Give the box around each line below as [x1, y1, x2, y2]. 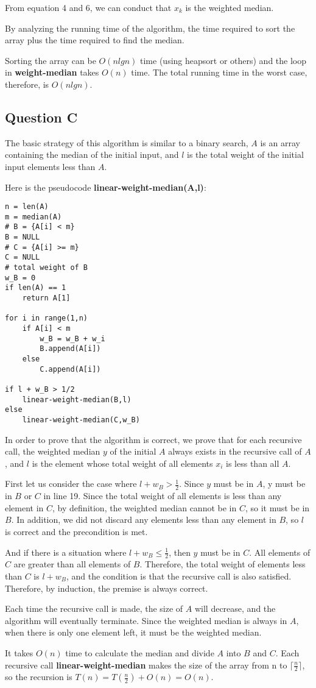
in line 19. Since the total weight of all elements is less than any [43, 489, 282, 502]
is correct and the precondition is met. [5, 525, 148, 537]
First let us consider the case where [5, 477, 137, 490]
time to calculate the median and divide [65, 646, 214, 659]
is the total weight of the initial [187, 148, 304, 161]
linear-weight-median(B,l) [22, 395, 132, 404]
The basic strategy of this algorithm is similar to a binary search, [5, 136, 248, 149]
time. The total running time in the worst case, [131, 66, 307, 79]
